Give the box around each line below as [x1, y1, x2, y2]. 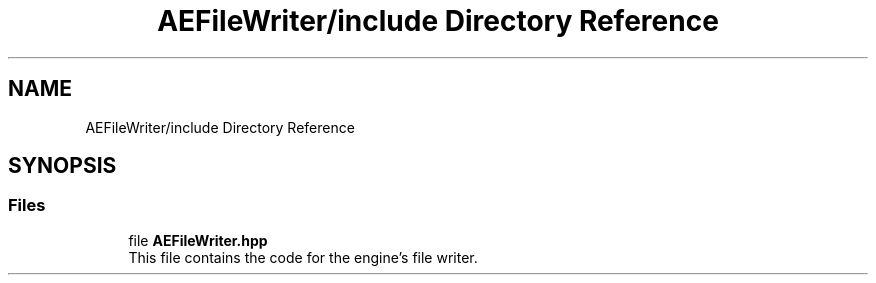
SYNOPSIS [8, 153, 117, 179]
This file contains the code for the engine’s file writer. [128, 248, 478, 266]
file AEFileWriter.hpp [128, 231, 268, 249]
